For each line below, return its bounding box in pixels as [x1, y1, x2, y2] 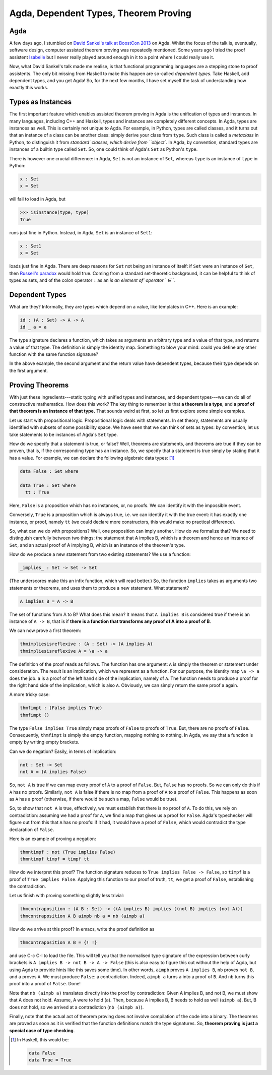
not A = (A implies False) [20, 769, 87, 775]
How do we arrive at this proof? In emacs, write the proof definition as [9, 926, 155, 932]
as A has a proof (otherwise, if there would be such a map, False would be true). [9, 796, 178, 802]
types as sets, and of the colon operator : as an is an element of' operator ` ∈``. [9, 277, 176, 283]
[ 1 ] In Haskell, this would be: [11, 1037, 69, 1043]
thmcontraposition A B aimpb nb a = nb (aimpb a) [20, 913, 145, 919]
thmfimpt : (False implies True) [20, 705, 103, 711]
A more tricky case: [9, 691, 50, 698]
